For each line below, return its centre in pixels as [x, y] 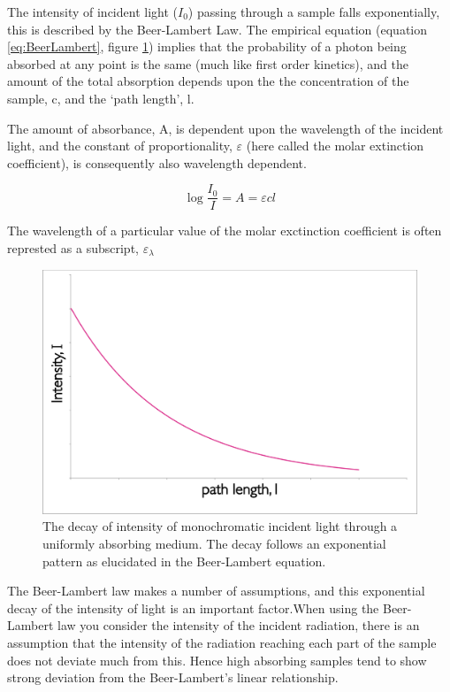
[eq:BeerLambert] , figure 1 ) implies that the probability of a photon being [207, 46]
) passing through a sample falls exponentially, [314, 12]
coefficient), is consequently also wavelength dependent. [157, 162]
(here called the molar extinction [335, 146]
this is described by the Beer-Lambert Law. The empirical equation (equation [217, 29]
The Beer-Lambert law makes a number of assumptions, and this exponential [216, 591]
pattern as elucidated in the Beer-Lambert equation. [184, 561]
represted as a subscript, [73, 248]
